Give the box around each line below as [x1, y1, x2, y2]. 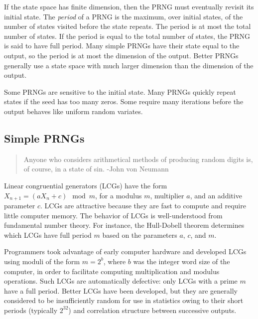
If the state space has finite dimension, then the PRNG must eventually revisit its [4, 1, 254, 11]
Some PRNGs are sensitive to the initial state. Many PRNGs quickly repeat [4, 86, 236, 97]
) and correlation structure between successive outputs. [68, 305, 237, 315]
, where [103, 256, 126, 266]
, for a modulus [95, 190, 142, 200]
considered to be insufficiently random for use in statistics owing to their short [4, 295, 244, 306]
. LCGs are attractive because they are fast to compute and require [40, 200, 246, 210]
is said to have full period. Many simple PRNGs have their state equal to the [4, 40, 240, 51]
